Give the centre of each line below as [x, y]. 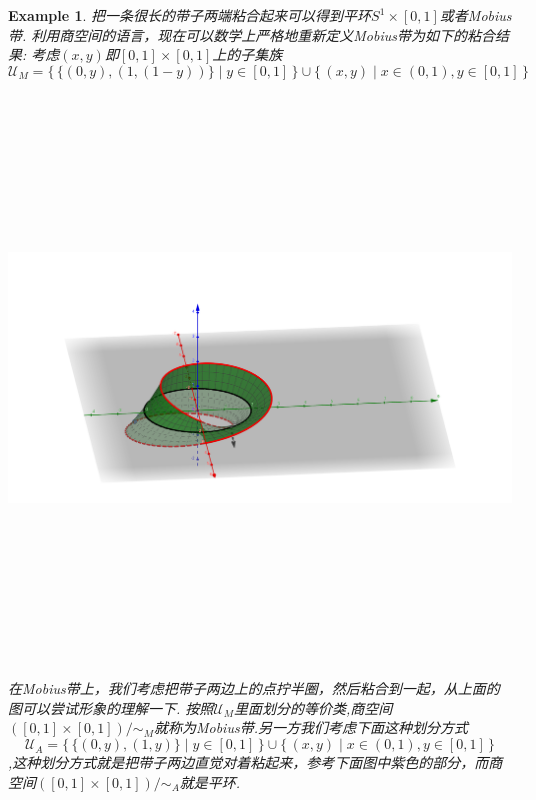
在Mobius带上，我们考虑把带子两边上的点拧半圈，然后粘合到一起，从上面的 [254, 688]
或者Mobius [475, 15]
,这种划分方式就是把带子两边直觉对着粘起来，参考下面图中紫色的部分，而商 [255, 762]
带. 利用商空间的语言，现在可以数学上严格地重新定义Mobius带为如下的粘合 [252, 34]
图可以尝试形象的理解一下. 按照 [111, 707]
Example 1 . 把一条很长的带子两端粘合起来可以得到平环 [190, 15]
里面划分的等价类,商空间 [313, 707]
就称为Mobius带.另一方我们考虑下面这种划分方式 [310, 727]
